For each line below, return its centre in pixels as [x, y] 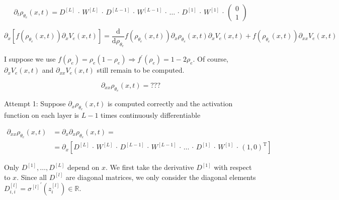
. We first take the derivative [150, 167]
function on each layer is [42, 115]
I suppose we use [30, 59]
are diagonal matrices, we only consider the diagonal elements [161, 177]
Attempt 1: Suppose [35, 104]
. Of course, [210, 59]
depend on [83, 167]
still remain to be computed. [141, 70]
